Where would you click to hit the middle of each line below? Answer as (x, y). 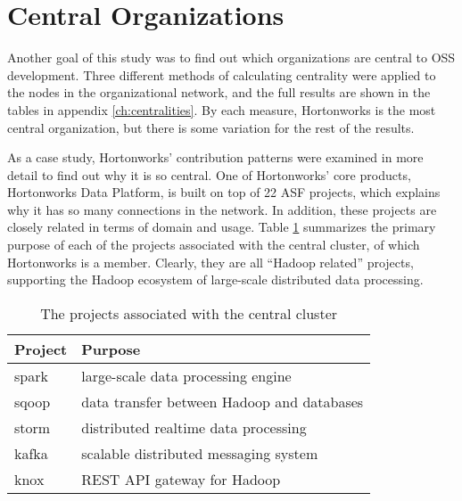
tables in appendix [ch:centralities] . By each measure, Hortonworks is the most (222, 109)
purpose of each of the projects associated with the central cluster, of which (214, 245)
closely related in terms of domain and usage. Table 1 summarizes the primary (222, 227)
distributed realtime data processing (194, 427)
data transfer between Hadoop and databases (223, 401)
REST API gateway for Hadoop (181, 479)
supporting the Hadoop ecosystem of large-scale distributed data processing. (215, 279)
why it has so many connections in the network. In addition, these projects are (222, 209)
